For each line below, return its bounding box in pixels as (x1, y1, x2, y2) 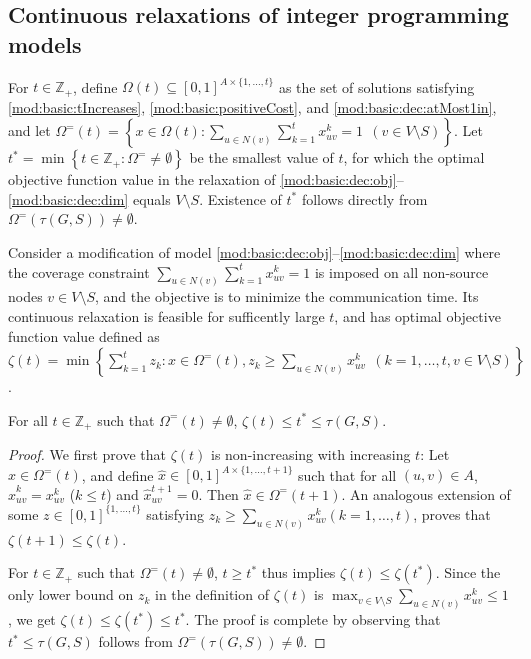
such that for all (298, 464, 397, 485)
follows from (98, 631, 173, 652)
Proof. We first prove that (8, 444, 166, 465)
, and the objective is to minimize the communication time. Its (95, 286, 479, 307)
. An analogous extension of (341, 483, 511, 504)
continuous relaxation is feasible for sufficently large (8, 305, 325, 326)
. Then (198, 483, 239, 504)
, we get (8, 609, 56, 630)
